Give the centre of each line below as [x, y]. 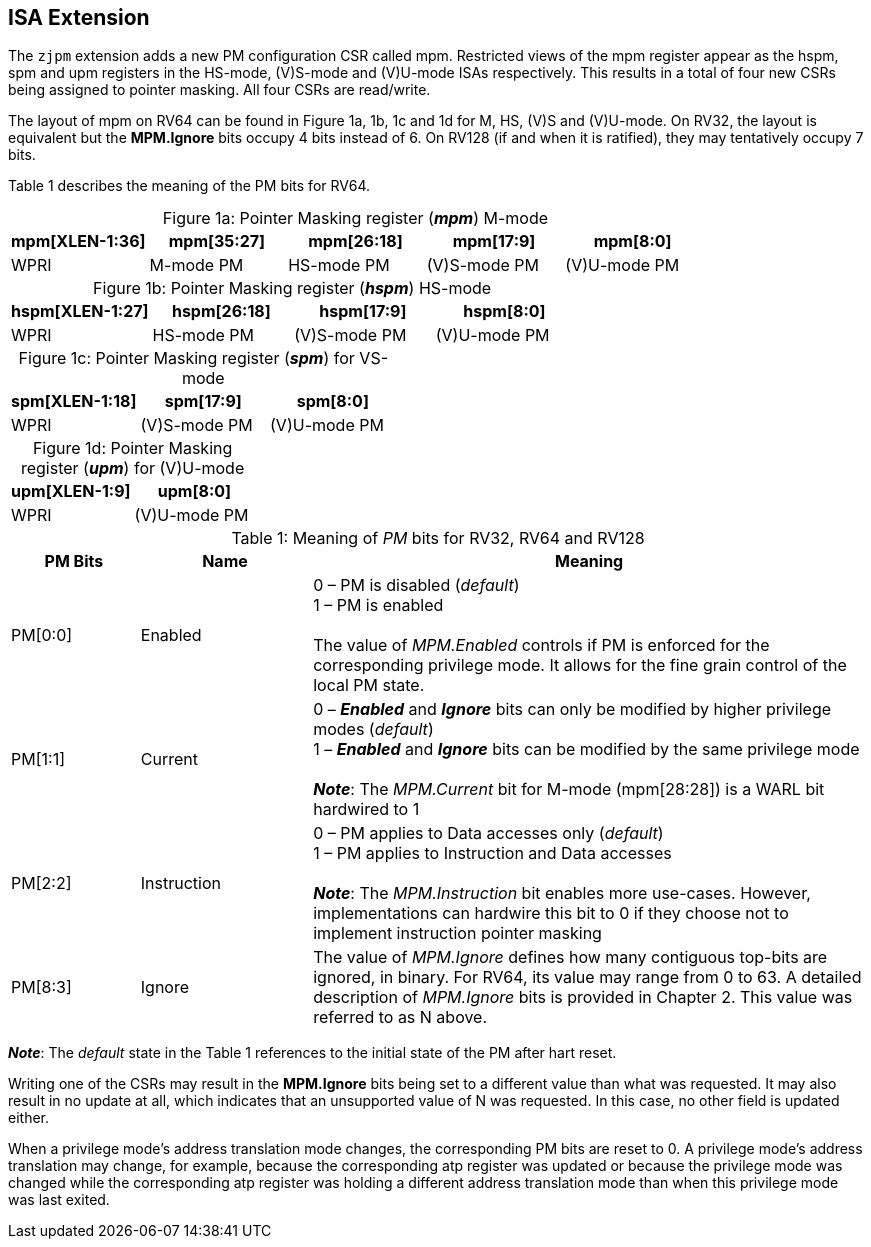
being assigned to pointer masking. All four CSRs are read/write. [219, 90]
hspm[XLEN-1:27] [80, 311]
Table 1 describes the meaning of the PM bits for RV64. [189, 186]
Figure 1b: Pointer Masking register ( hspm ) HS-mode [292, 288]
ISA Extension [79, 17]
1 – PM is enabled [378, 605]
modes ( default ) [373, 729]
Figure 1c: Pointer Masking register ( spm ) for [186, 358]
